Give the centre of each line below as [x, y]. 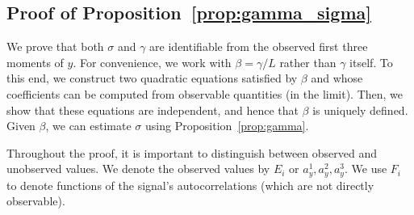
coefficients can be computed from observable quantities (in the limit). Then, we [205, 93]
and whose [337, 78]
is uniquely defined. [360, 110]
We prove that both [55, 46]
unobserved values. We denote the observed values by [138, 169]
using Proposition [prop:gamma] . [227, 126]
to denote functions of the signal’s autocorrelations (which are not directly [190, 185]
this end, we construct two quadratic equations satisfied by [152, 78]
